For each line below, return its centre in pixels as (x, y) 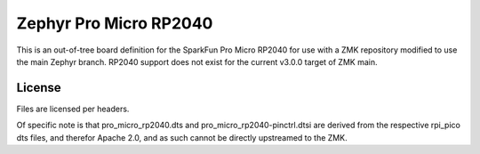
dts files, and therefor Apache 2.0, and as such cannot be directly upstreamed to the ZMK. (182, 137)
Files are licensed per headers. (73, 109)
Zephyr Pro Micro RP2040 (115, 23)
